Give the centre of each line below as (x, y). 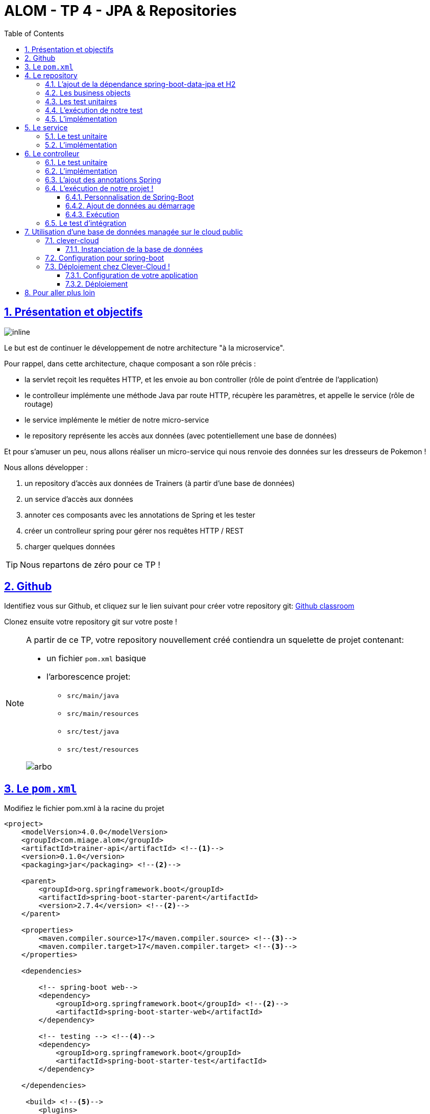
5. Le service (46, 127)
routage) (39, 404)
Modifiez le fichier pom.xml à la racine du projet (84, 808)
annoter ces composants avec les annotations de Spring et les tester (140, 515)
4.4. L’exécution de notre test (94, 110)
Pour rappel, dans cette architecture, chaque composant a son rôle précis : (130, 363)
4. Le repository (51, 75)
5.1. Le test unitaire (76, 136)
